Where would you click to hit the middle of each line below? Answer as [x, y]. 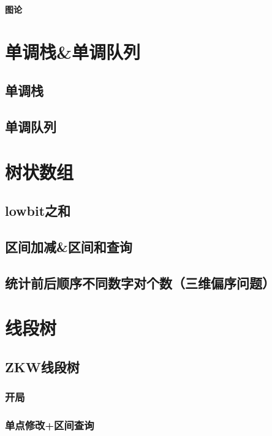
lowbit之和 [38, 211]
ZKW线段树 [42, 367]
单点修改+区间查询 [50, 425]
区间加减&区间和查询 [69, 247]
